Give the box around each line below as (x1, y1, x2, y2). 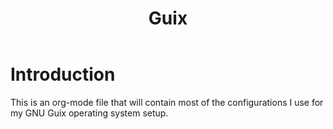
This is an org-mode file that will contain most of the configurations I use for (10, 96, 324, 108)
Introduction (10, 63, 116, 86)
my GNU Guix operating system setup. (10, 107, 169, 119)
